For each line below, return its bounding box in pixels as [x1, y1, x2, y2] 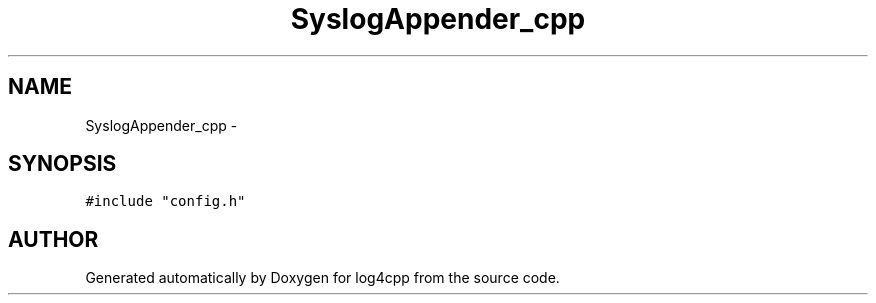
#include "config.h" [85, 193, 246, 210]
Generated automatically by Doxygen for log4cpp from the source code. [85, 269, 560, 287]
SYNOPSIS [8, 151, 117, 177]
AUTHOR [8, 226, 99, 252]
